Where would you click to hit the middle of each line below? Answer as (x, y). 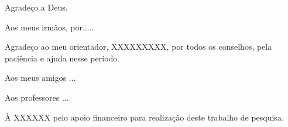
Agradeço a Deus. (36, 7)
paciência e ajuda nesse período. (62, 58)
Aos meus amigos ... (40, 78)
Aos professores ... (37, 97)
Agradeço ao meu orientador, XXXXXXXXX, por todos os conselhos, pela (138, 47)
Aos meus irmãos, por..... (49, 27)
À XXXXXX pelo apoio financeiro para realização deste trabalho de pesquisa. (144, 117)
